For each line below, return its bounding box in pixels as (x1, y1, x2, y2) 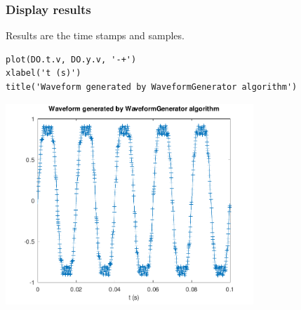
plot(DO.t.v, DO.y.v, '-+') (6, 54, 137, 65)
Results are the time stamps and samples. (6, 28, 185, 43)
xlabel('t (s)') (6, 68, 81, 79)
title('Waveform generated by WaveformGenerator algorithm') (6, 82, 297, 92)
